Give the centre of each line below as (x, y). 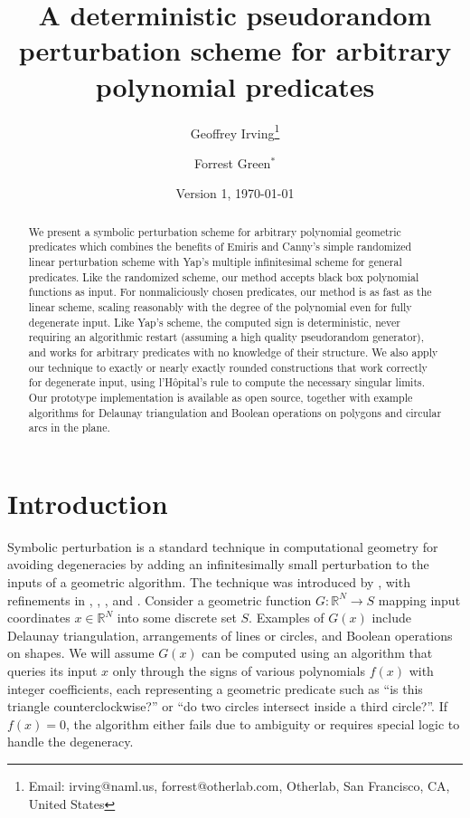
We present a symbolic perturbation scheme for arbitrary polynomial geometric (215, 231)
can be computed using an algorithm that (317, 653)
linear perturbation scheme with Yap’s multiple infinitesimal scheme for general (215, 262)
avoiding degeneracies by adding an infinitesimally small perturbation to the (218, 564)
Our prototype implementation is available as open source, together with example (221, 397)
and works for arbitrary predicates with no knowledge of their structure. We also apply (233, 352)
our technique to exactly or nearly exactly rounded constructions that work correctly (228, 367)
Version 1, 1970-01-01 (235, 193)
